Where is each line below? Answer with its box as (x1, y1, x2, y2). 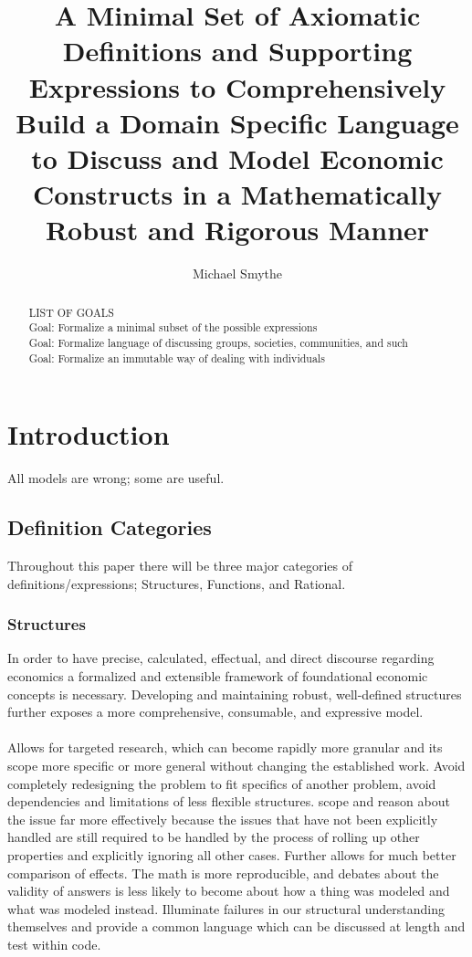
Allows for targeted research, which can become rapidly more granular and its (7, 738, 443, 757)
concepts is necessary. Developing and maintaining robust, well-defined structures (7, 684, 462, 703)
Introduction (7, 415, 170, 453)
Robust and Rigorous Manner (45, 211, 430, 248)
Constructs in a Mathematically (33, 175, 442, 213)
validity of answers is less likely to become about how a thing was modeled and (7, 881, 450, 900)
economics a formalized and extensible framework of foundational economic (7, 667, 428, 685)
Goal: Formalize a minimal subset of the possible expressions (28, 320, 318, 335)
